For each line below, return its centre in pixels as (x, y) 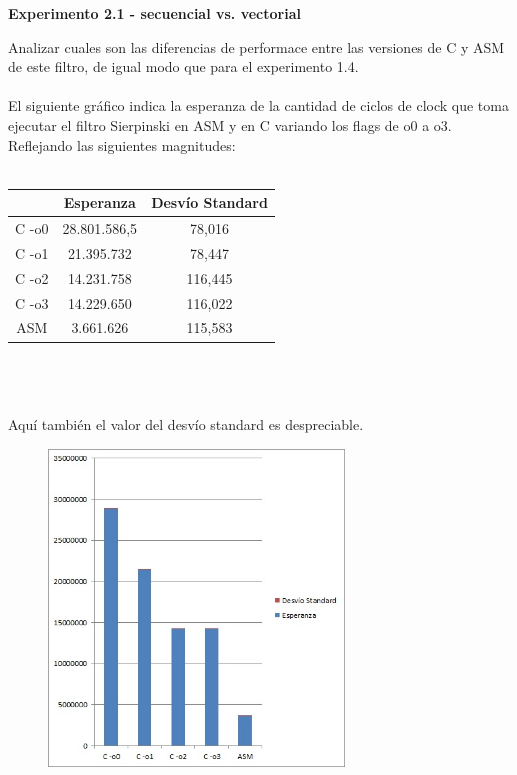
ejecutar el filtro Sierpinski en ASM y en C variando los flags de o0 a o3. (230, 124)
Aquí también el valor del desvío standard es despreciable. (186, 424)
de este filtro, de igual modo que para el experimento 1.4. (183, 66)
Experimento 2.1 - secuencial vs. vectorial (154, 13)
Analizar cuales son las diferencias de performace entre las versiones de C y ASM (256, 46)
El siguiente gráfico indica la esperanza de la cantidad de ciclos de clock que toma (258, 105)
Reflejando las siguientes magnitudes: (122, 144)
